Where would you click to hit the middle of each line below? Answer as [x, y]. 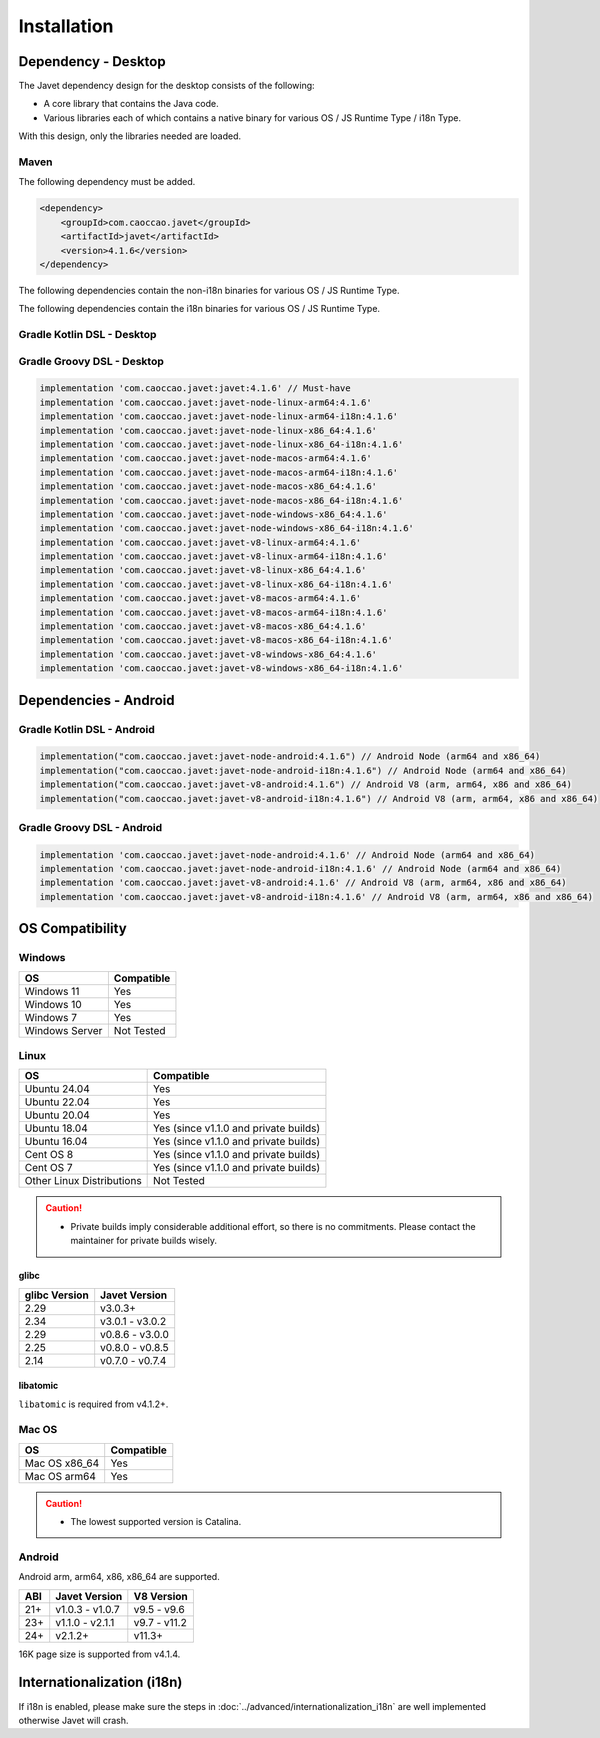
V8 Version [161, 1596]
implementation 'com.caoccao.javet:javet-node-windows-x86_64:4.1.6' [213, 514]
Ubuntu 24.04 [57, 1089]
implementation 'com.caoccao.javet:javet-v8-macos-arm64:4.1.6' [200, 598]
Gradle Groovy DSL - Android [90, 827]
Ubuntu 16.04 [56, 1142]
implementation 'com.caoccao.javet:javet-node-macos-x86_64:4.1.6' [208, 486]
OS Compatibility [72, 928]
